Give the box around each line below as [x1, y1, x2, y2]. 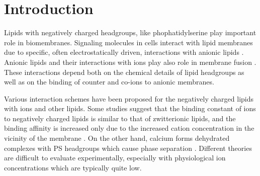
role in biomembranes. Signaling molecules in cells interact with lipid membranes [4, 37, 253, 47]
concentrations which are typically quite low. [4, 162, 142, 172]
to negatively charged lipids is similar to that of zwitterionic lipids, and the [4, 113, 236, 123]
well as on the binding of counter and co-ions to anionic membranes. [4, 76, 214, 87]
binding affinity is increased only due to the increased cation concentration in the [4, 123, 254, 133]
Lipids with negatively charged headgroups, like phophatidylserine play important [4, 27, 256, 38]
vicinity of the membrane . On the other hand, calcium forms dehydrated [4, 133, 230, 143]
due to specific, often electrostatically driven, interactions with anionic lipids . [4, 47, 244, 57]
